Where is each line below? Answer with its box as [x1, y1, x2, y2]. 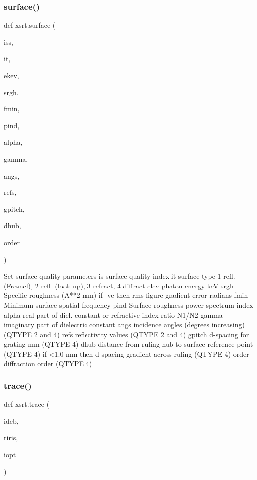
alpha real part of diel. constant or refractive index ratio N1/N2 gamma [4, 309, 223, 320]
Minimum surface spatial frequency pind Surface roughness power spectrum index [4, 299, 253, 310]
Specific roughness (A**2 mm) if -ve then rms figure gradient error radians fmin [4, 290, 248, 300]
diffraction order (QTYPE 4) [4, 358, 92, 369]
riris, [4, 432, 18, 443]
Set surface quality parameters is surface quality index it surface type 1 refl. [4, 271, 235, 281]
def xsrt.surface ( [4, 20, 56, 30]
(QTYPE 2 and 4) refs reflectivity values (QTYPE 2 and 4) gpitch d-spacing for [4, 329, 249, 339]
